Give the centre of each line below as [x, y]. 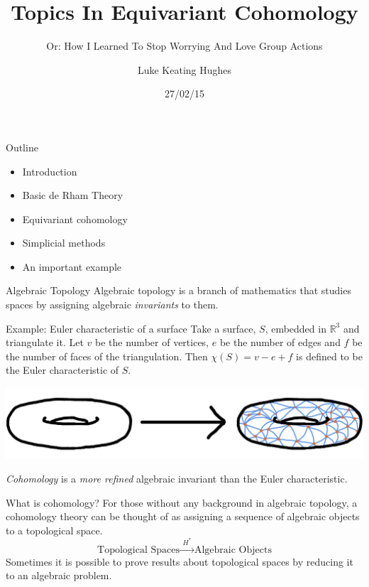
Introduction [50, 171]
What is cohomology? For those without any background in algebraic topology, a [182, 502]
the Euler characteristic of [62, 370]
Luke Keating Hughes [184, 69]
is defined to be [329, 356]
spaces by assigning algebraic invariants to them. [112, 305]
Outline [22, 147]
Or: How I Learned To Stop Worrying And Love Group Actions [184, 46]
